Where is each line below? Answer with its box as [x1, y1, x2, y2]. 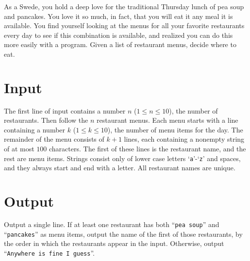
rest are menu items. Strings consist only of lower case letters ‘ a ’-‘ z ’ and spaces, [4, 153, 241, 163]
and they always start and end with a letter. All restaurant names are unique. [4, 163, 235, 173]
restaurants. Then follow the [4, 115, 88, 125]
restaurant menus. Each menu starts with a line [97, 115, 238, 125]
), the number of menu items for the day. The [107, 124, 243, 134]
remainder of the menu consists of [4, 134, 104, 144]
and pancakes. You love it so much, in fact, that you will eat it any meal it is [4, 11, 233, 21]
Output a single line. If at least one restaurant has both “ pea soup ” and [4, 219, 219, 229]
